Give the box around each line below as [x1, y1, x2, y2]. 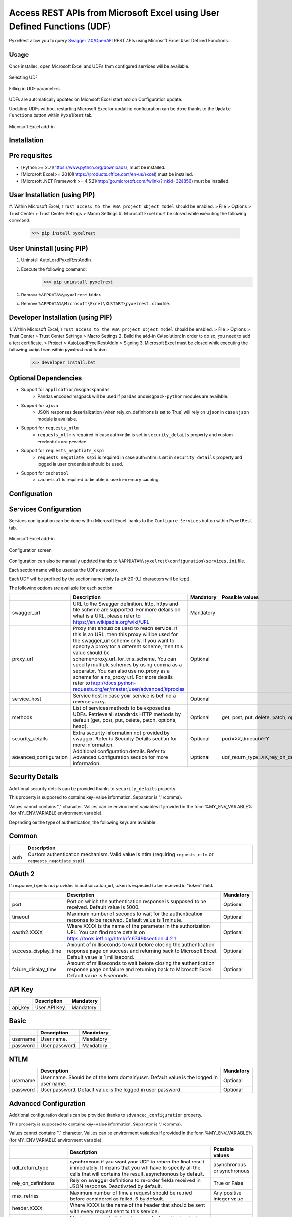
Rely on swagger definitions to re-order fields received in [70, 1177, 201, 1184]
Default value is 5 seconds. [66, 972, 129, 979]
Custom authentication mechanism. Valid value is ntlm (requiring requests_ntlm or [27, 851, 214, 858]
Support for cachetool [21, 470, 69, 476]
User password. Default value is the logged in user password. [40, 1086, 182, 1093]
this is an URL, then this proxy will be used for [73, 631, 178, 638]
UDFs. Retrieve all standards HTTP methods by [73, 711, 181, 718]
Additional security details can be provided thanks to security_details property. [9, 786, 177, 792]
